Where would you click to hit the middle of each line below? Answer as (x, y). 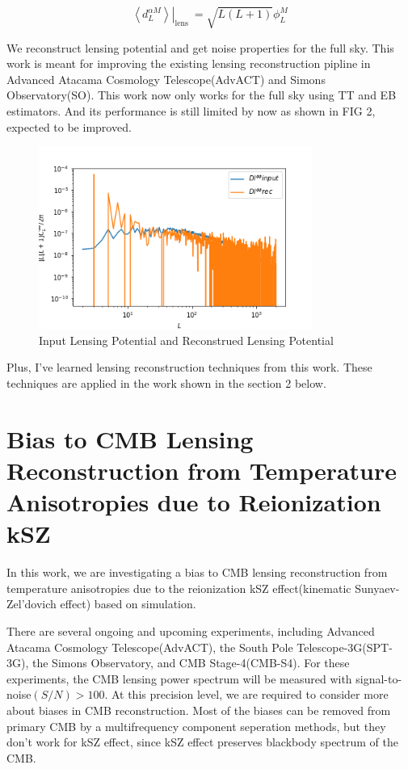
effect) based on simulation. (128, 604)
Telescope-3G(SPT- (345, 647)
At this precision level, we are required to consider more (250, 694)
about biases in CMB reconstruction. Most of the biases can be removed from (199, 710)
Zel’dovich (32, 604)
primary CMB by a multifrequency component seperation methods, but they (196, 726)
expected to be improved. (69, 126)
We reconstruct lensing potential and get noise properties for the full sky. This (200, 47)
